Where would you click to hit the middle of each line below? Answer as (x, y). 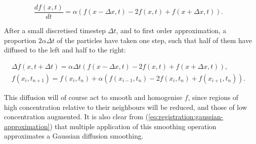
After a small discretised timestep (55, 30)
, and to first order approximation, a (171, 30)
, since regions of (213, 97)
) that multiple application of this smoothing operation (133, 126)
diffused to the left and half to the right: (65, 50)
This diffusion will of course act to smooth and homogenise (93, 97)
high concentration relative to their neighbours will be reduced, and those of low (126, 107)
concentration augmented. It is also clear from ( (76, 117)
